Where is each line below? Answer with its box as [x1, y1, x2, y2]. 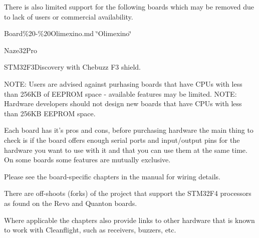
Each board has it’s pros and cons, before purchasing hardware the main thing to [4, 125, 253, 135]
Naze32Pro [4, 45, 37, 55]
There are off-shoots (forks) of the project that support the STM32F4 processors [4, 188, 251, 198]
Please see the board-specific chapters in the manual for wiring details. [4, 171, 220, 181]
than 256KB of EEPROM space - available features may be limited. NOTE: [4, 88, 237, 99]
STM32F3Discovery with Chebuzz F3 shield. [4, 62, 141, 72]
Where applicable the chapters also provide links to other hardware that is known [4, 214, 255, 225]
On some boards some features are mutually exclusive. [4, 154, 171, 165]
